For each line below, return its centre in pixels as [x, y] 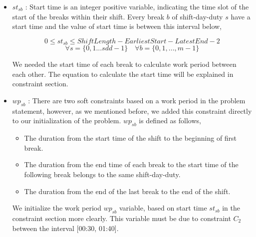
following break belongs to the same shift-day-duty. [102, 174]
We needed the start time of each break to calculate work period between [124, 64]
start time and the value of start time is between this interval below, [117, 26]
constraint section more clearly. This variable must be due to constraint [122, 218]
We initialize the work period [57, 208]
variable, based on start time [163, 208]
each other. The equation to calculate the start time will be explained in [123, 74]
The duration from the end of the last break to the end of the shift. [127, 191]
